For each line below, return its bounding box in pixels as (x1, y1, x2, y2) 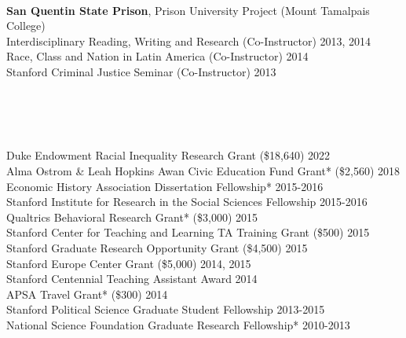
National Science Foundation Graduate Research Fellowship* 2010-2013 (6, 316, 350, 332)
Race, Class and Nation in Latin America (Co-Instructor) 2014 (6, 48, 309, 64)
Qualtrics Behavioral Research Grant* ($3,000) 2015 (6, 208, 258, 225)
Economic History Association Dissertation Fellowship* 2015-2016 (6, 178, 324, 194)
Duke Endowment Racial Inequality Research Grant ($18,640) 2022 (6, 147, 331, 163)
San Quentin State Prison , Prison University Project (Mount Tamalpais (6, 2, 370, 18)
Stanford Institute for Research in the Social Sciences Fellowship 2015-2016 (6, 193, 368, 210)
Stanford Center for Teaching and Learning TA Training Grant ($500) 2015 (6, 224, 370, 241)
